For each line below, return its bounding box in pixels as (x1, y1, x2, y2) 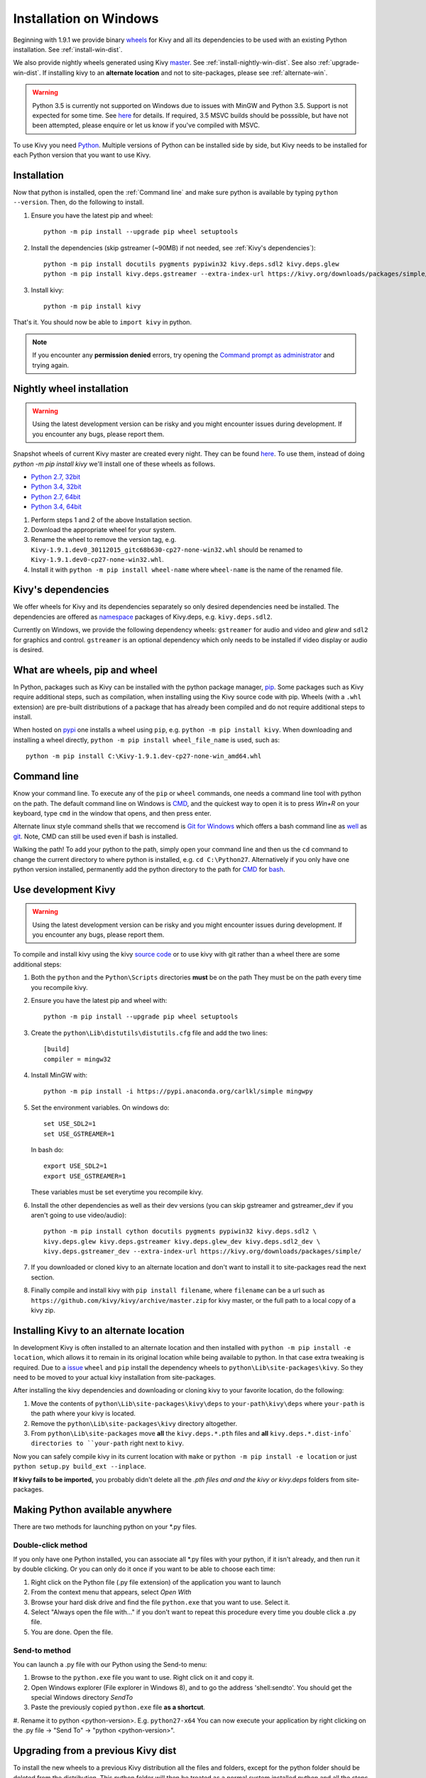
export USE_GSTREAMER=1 (43, 1172, 126, 1180)
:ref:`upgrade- (317, 58, 360, 67)
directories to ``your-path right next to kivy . (31, 1439, 185, 1447)
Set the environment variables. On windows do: (31, 1103, 170, 1112)
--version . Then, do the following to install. (13, 198, 145, 206)
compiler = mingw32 (43, 1055, 111, 1063)
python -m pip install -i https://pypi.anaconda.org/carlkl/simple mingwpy (43, 1087, 313, 1095)
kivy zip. (31, 1306, 56, 1315)
